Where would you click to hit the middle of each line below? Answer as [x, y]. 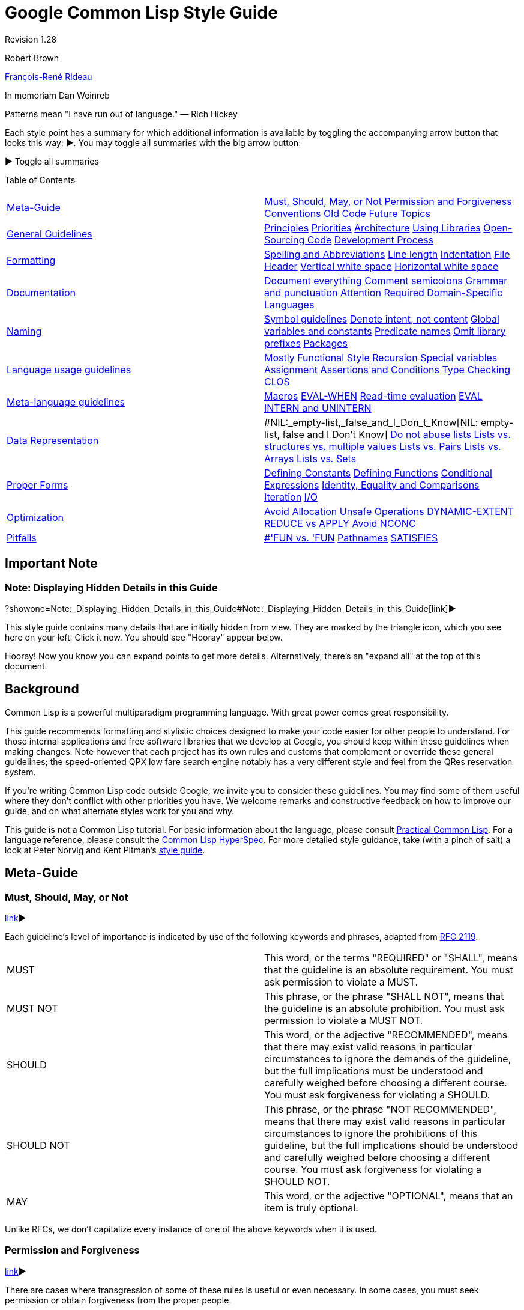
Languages [289, 304]
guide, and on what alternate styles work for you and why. [120, 811]
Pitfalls [22, 538]
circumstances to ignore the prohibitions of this [371, 1134]
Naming [24, 331]
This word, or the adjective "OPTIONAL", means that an [389, 1196]
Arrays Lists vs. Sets [310, 458]
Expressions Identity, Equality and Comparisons [372, 485]
